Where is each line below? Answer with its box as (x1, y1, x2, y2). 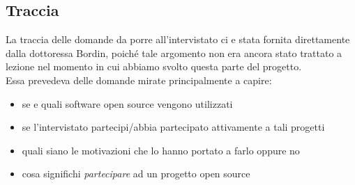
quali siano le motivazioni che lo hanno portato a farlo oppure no (22, 143, 300, 157)
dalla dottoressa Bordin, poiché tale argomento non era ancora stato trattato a (6, 45, 342, 60)
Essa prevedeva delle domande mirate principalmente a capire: (6, 72, 272, 87)
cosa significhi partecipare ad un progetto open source (22, 166, 250, 181)
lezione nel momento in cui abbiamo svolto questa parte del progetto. (6, 59, 302, 74)
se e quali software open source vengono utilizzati (22, 96, 233, 111)
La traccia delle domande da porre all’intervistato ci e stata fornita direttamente (6, 32, 350, 47)
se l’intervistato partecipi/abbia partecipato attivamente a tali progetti (22, 120, 325, 134)
